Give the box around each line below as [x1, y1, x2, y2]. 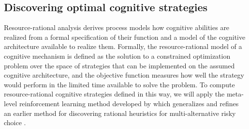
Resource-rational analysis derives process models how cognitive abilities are [4, 22, 230, 32]
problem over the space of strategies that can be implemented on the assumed [4, 60, 235, 70]
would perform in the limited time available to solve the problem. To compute [4, 79, 235, 89]
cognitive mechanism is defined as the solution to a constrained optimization [4, 50, 231, 61]
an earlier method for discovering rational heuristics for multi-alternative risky [4, 108, 236, 118]
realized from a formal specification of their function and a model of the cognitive [4, 32, 246, 42]
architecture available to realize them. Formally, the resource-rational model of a [4, 41, 242, 51]
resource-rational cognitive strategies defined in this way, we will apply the [4, 89, 225, 99]
